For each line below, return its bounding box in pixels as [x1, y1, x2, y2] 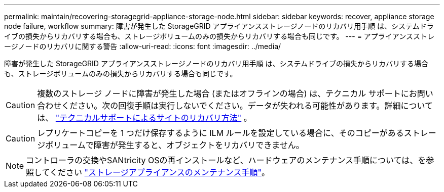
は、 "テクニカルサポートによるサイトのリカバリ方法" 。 [37, 113, 252, 123]
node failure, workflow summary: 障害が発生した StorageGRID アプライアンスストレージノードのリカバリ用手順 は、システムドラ [4, 22, 434, 30]
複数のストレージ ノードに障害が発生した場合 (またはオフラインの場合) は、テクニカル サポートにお [37, 88, 417, 99]
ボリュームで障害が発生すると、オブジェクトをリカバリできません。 [45, 140, 304, 150]
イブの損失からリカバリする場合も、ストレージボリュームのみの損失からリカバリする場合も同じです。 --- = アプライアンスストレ [4, 32, 435, 40]
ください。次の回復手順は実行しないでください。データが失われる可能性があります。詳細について [61, 101, 433, 111]
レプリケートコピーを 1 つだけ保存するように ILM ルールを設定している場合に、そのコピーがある [37, 128, 404, 138]
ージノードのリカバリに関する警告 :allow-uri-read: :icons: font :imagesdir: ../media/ [4, 42, 281, 51]
